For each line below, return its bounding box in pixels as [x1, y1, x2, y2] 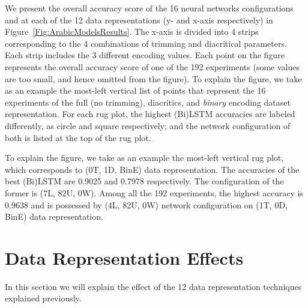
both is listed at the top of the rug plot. [5, 131, 151, 143]
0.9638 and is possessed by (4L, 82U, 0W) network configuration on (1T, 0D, [5, 198, 288, 211]
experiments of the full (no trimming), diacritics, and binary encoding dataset [5, 95, 291, 108]
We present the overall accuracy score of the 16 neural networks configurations [5, 2, 294, 14]
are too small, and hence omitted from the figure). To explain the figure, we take [5, 72, 302, 85]
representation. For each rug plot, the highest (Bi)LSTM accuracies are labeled [5, 107, 295, 120]
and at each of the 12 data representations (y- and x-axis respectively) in [5, 13, 273, 26]
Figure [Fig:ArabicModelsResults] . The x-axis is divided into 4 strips [5, 25, 259, 38]
